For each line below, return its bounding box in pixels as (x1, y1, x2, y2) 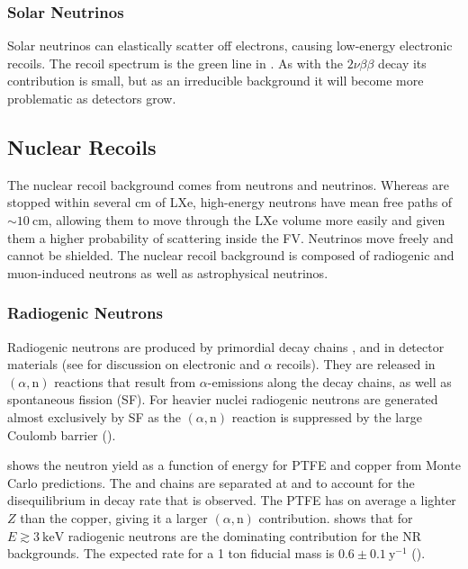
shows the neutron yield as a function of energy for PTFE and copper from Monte (7, 456, 461, 474)
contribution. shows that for (258, 508, 413, 527)
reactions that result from (54, 372, 196, 391)
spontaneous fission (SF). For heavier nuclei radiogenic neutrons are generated (7, 390, 438, 409)
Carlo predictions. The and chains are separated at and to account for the (7, 473, 415, 492)
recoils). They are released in (276, 355, 436, 374)
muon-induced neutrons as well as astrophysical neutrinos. (7, 263, 328, 282)
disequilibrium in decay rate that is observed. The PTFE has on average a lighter (7, 491, 456, 510)
